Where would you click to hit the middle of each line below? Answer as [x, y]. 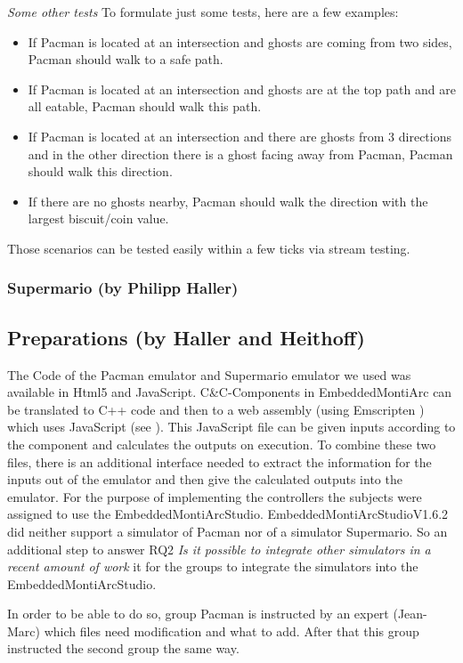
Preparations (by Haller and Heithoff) [186, 337]
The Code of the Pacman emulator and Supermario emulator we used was [209, 374]
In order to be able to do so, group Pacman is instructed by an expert [198, 614]
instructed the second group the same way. [123, 648]
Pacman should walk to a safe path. [126, 59]
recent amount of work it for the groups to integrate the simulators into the [213, 566]
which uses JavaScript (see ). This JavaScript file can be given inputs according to [231, 427]
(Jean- [410, 614]
